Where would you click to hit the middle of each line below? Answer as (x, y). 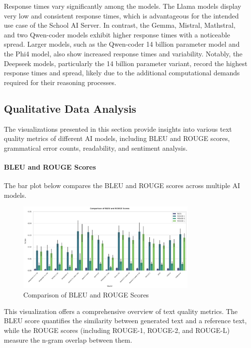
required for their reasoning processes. (60, 82)
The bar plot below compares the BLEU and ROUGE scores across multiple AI (122, 185)
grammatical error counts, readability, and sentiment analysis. (96, 148)
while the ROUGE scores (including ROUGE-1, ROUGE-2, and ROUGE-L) (117, 330)
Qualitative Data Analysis (70, 108)
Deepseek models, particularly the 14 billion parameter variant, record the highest (126, 63)
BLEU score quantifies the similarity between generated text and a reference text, (125, 321)
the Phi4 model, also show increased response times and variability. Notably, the (123, 53)
